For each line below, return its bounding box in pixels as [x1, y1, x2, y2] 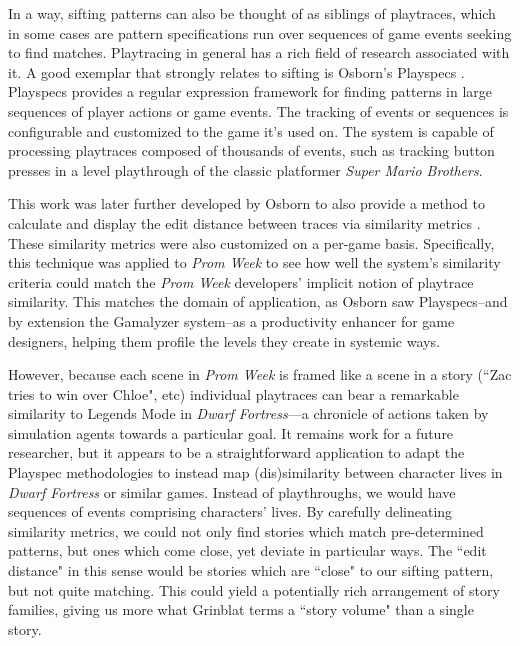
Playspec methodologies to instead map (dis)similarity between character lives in [8, 462, 503, 483]
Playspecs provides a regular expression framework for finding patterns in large [8, 81, 493, 102]
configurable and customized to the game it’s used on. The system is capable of [8, 120, 494, 141]
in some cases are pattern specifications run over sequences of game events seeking [8, 22, 512, 43]
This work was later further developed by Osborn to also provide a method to [8, 193, 485, 214]
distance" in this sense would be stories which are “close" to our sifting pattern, [8, 560, 494, 581]
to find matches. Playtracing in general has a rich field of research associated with [8, 42, 510, 63]
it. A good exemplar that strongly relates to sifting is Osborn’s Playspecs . [8, 61, 465, 82]
